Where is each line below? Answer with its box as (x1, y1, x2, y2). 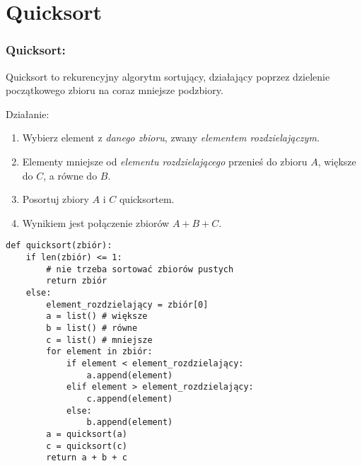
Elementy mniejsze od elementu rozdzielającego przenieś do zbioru (22, 153, 308, 168)
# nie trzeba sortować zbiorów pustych (46, 264, 234, 274)
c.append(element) (86, 393, 173, 404)
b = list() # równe (46, 322, 138, 333)
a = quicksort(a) (46, 429, 127, 439)
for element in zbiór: (46, 346, 153, 357)
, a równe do (43, 168, 98, 182)
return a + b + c (46, 453, 127, 463)
